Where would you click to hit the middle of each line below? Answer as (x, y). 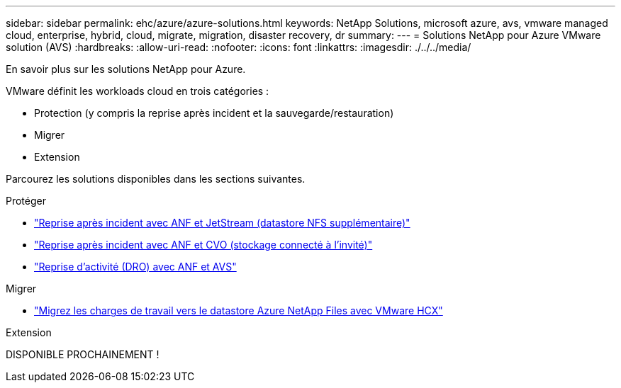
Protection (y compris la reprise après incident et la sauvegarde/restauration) (214, 113)
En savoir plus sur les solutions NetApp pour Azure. (126, 69)
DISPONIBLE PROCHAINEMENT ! (83, 354)
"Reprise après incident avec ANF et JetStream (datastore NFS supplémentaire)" (222, 223)
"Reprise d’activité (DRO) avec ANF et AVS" (135, 267)
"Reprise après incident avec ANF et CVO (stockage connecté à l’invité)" (203, 245)
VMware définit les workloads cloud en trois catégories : (138, 91)
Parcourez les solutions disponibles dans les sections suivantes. (156, 179)
